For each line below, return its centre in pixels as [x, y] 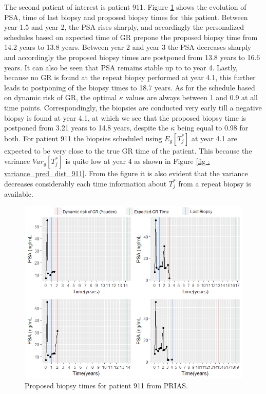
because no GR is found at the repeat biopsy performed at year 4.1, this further [130, 77]
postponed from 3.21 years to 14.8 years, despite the [86, 128]
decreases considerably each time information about [85, 183]
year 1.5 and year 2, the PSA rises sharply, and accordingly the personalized [124, 27]
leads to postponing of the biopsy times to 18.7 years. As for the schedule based [130, 87]
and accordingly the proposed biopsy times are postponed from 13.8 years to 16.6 [132, 57]
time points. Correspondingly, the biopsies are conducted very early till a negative [133, 107]
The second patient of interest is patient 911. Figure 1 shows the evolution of [125, 7]
